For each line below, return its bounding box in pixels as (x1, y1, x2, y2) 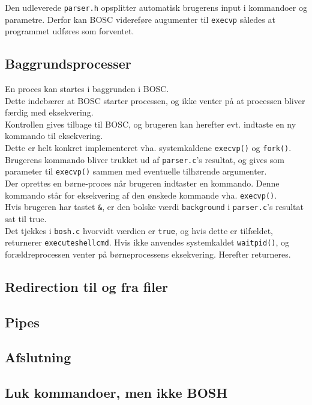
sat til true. (5, 212, 47, 224)
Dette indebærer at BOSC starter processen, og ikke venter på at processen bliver (5, 94, 305, 107)
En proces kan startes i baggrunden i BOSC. (5, 82, 169, 95)
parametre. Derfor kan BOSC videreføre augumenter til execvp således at (5, 13, 275, 25)
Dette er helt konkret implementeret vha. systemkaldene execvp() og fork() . (5, 141, 292, 154)
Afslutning (5, 348, 71, 366)
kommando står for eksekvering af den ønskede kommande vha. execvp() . (5, 188, 277, 201)
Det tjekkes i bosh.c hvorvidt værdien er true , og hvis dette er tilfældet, (5, 224, 273, 237)
